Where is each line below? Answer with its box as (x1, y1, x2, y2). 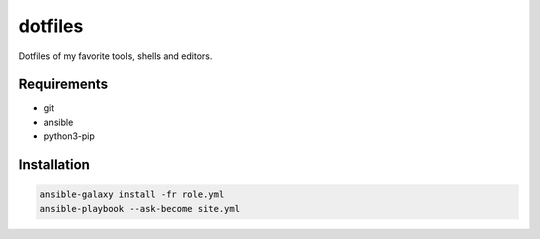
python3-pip (43, 130, 95, 142)
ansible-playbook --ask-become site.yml (39, 203, 240, 214)
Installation (18, 156, 90, 174)
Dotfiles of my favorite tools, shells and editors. (18, 50, 213, 62)
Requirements (18, 76, 109, 93)
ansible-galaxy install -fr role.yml (39, 189, 225, 200)
